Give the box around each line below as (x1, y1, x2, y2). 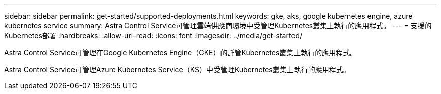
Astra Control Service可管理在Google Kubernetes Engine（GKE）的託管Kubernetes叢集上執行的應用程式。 (4, 48, 357, 57)
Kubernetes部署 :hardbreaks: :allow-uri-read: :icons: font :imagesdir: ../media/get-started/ (4, 31, 303, 40)
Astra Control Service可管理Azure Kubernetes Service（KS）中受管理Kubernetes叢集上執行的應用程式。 (4, 65, 350, 74)
